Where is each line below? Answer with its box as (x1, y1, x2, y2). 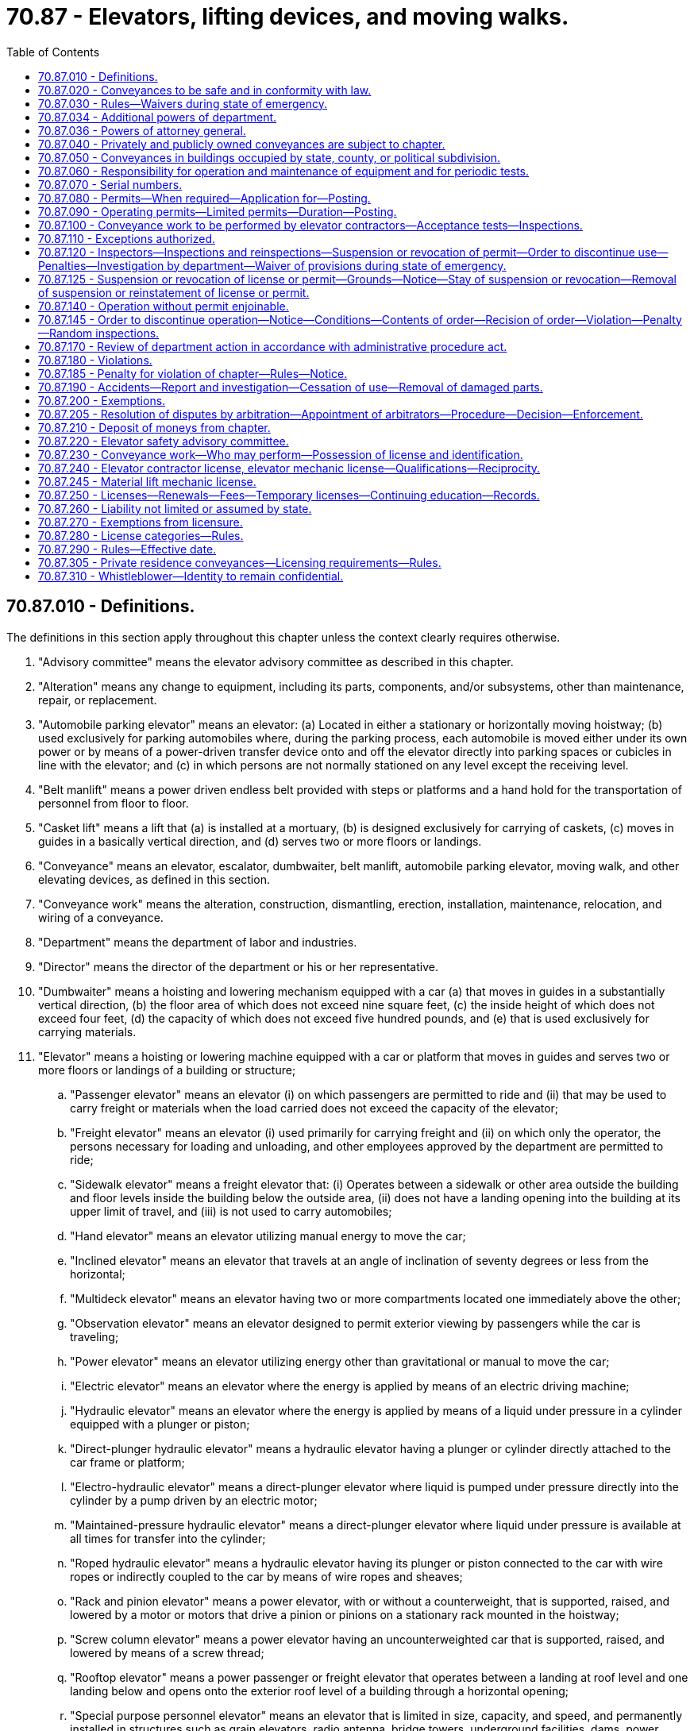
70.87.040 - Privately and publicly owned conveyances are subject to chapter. (38, 137, 445, 151)
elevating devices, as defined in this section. (38, 872, 270, 886)
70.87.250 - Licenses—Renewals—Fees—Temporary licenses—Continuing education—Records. (38, 488, 540, 502)
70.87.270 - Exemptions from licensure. (38, 515, 243, 529)
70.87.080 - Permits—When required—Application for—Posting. (38, 191, 371, 205)
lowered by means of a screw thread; (70, 1645, 264, 1660)
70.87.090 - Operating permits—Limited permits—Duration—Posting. (38, 204, 397, 218)
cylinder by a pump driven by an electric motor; (70, 1493, 318, 1507)
